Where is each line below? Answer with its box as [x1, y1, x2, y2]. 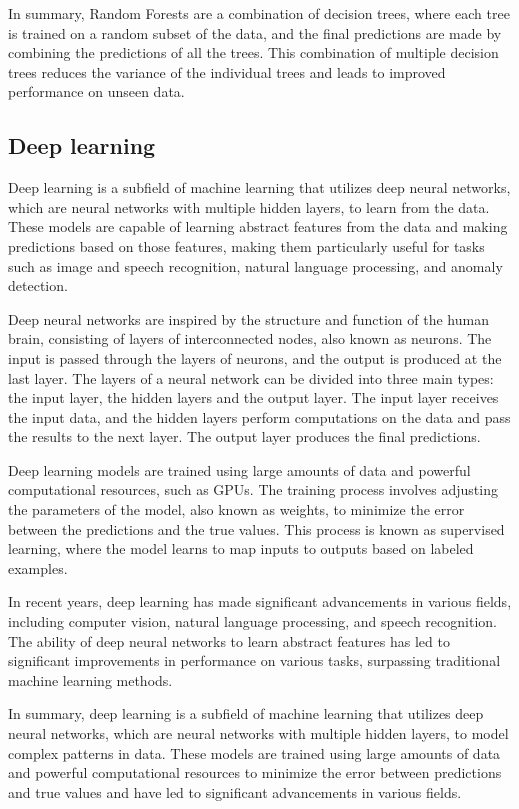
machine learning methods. [8, 669, 173, 690]
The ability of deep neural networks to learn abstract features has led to [8, 630, 450, 651]
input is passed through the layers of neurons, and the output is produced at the [8, 347, 502, 368]
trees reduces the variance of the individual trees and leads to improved [8, 61, 446, 82]
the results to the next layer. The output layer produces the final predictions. [8, 426, 481, 447]
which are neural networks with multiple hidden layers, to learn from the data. [8, 196, 490, 217]
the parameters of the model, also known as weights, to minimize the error [8, 499, 465, 520]
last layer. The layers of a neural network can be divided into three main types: [8, 367, 494, 388]
